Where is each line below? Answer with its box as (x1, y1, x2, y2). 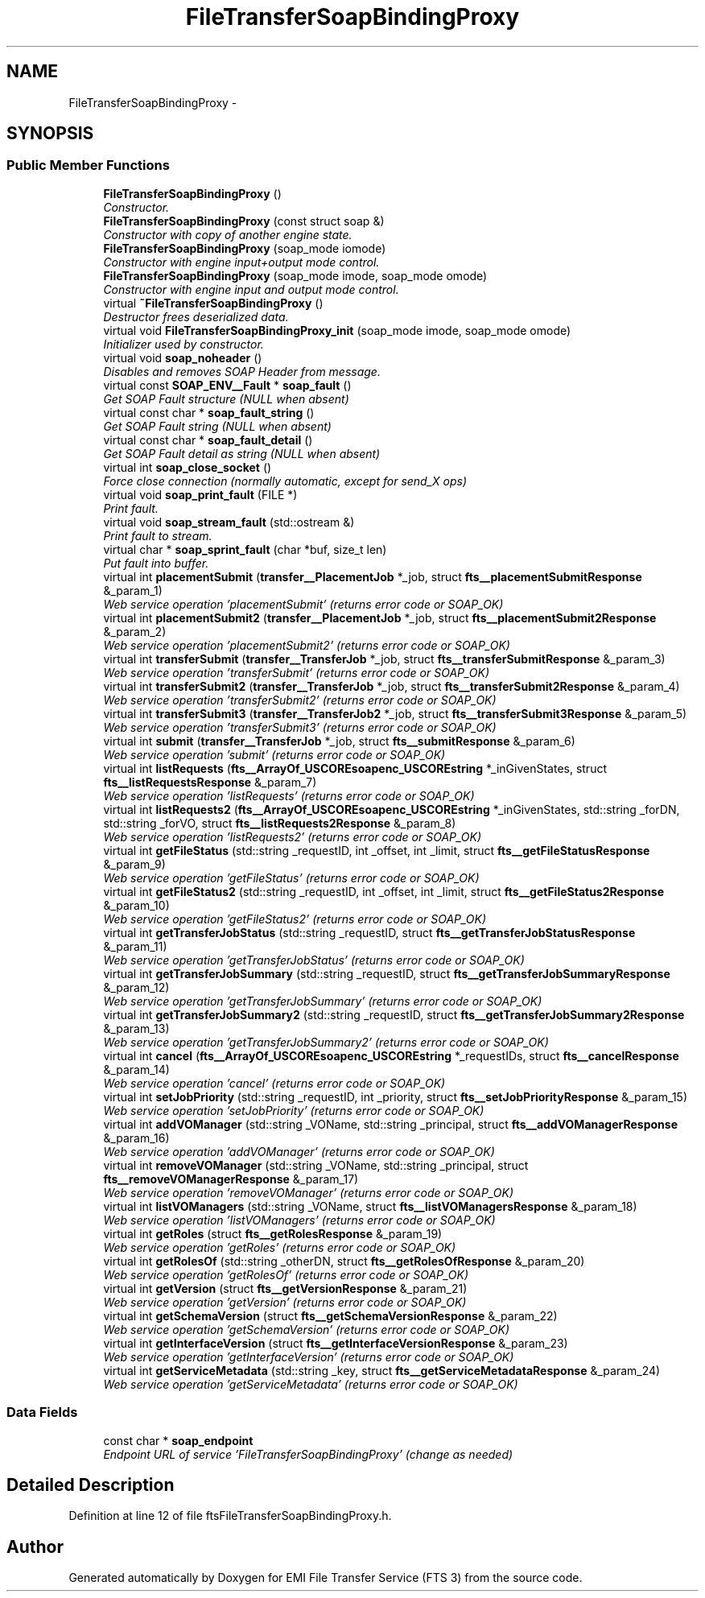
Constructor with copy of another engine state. (103, 227, 352, 242)
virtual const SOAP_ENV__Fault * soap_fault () (103, 378, 352, 392)
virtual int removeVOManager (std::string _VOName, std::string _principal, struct (103, 1158, 529, 1172)
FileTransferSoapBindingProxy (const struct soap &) (103, 213, 385, 228)
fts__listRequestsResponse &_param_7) (103, 774, 317, 789)
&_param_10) (103, 898, 170, 912)
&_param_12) (103, 980, 170, 994)
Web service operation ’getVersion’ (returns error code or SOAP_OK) (103, 1295, 467, 1309)
